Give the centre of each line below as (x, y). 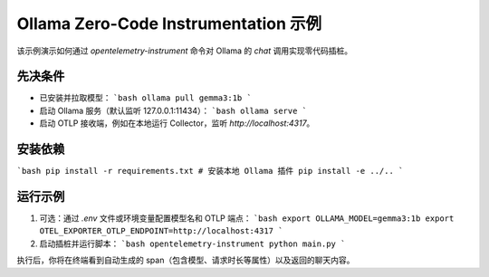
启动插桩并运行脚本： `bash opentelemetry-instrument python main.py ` (192, 244)
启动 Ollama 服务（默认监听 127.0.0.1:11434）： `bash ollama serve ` (173, 110)
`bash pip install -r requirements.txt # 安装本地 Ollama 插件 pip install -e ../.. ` (210, 171)
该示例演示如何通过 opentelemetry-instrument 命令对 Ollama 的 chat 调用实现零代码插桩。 (185, 51)
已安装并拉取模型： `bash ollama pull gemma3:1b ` (146, 98)
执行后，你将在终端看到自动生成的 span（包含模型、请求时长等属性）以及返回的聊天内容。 (186, 260)
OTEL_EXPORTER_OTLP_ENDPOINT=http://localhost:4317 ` (161, 231)
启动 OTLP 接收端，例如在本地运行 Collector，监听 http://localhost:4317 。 (177, 123)
